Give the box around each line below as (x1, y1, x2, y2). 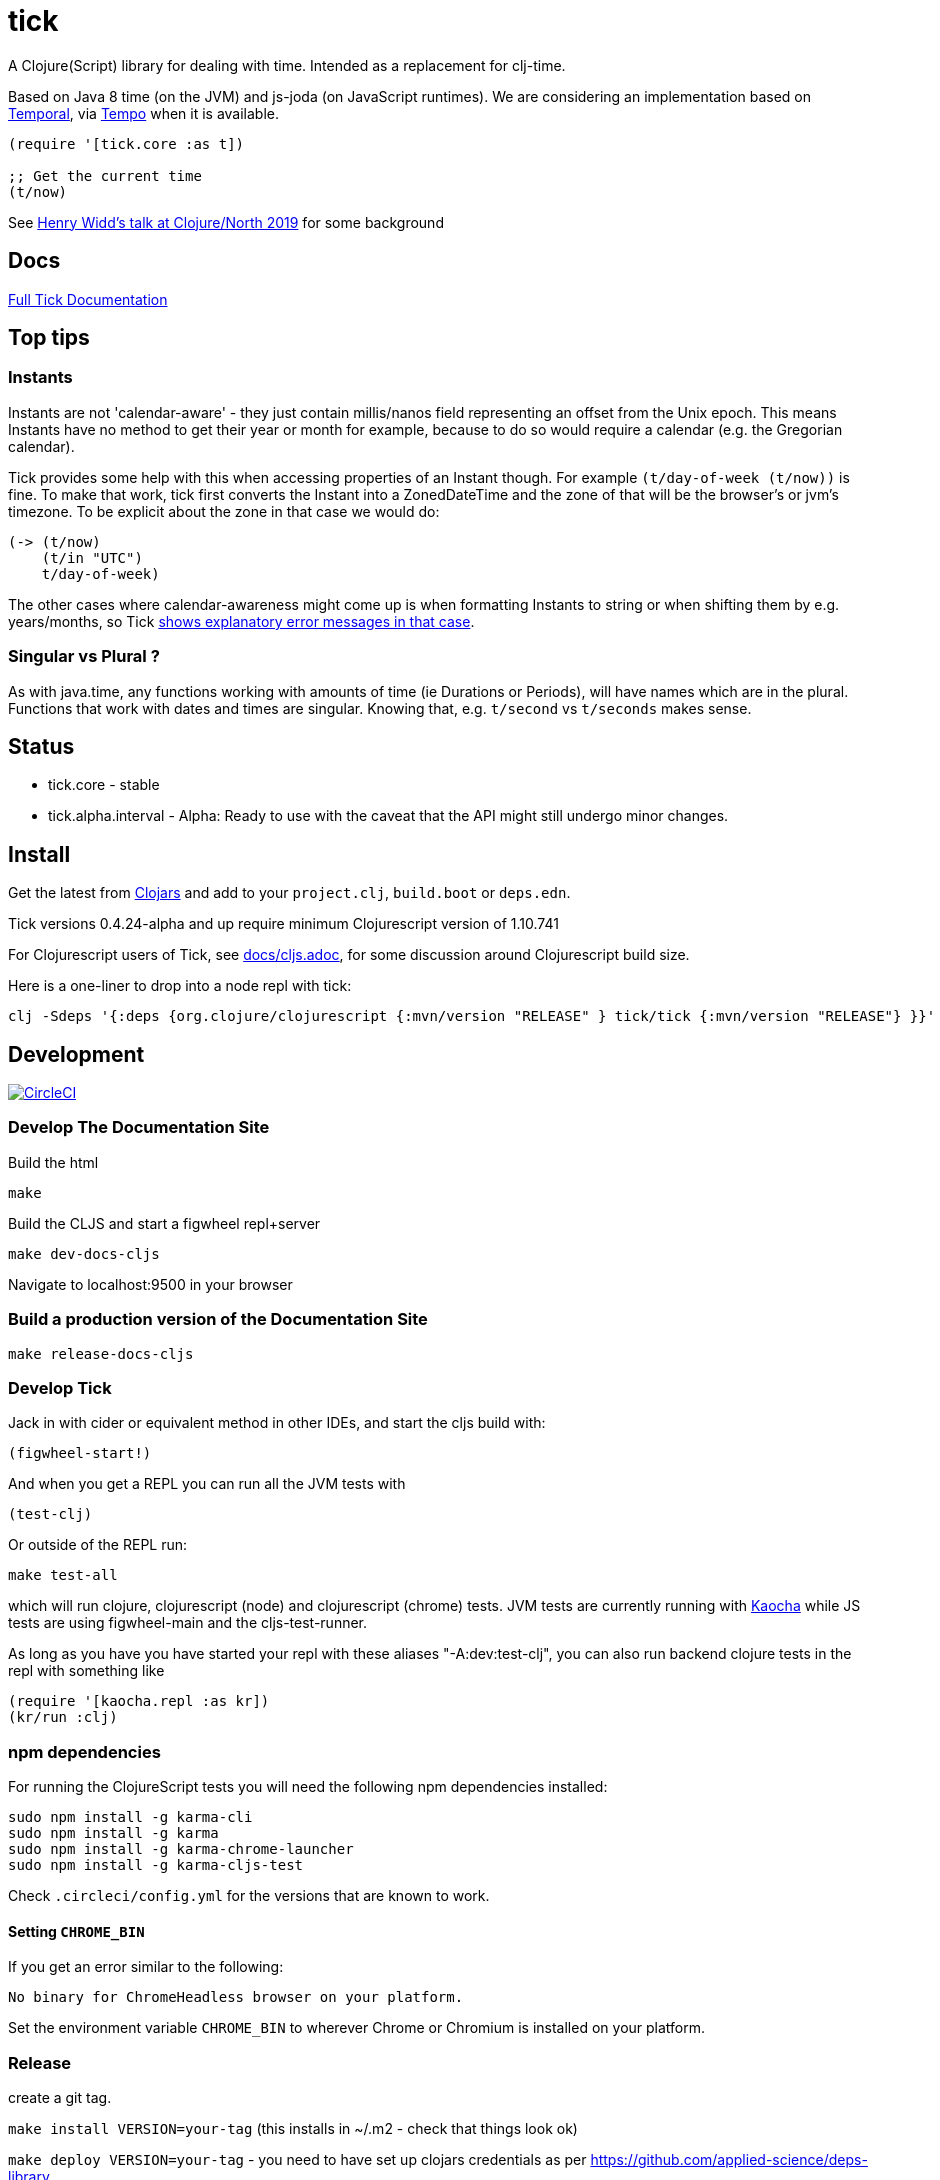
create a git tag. (8, 2089, 112, 2107)
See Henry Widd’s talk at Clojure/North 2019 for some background (8, 213, 444, 231)
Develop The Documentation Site (8, 1117, 270, 1138)
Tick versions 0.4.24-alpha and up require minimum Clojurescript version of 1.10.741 (8, 915, 559, 933)
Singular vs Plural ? (8, 646, 160, 667)
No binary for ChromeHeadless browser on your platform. (8, 1989, 464, 2006)
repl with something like (8, 1662, 165, 1680)
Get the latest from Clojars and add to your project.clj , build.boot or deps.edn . (8, 884, 571, 902)
